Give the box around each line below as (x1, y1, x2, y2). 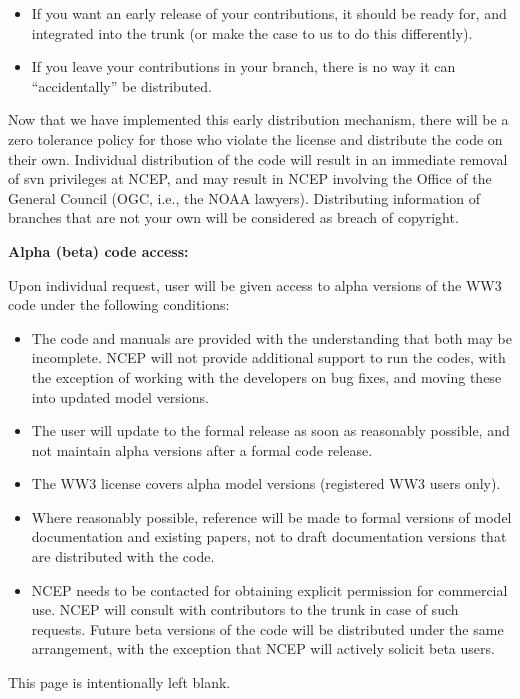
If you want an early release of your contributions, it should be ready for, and (31, 3, 507, 23)
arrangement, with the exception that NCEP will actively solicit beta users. (31, 638, 495, 659)
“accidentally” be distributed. (31, 75, 212, 96)
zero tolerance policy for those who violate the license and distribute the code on (8, 128, 503, 149)
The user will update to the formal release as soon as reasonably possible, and (31, 420, 510, 441)
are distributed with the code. (31, 546, 215, 567)
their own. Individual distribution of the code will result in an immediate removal (8, 148, 508, 169)
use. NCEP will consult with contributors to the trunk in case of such (31, 599, 459, 620)
